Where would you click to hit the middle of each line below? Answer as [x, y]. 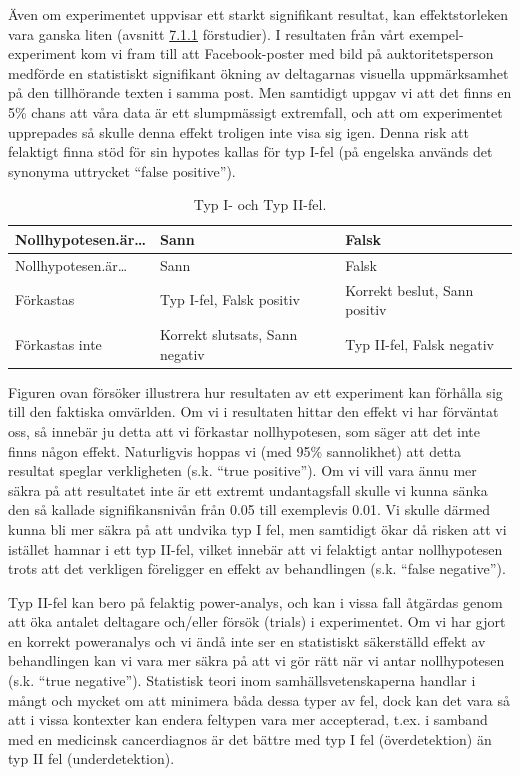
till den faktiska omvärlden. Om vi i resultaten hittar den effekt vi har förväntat [253, 411]
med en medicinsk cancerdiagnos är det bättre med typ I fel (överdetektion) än [250, 738]
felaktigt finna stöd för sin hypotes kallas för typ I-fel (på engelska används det [250, 151]
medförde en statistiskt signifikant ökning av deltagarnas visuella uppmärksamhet [258, 72]
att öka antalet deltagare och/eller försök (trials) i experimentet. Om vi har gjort [257, 621]
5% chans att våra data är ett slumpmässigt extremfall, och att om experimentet [255, 111]
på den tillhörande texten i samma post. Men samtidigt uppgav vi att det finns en [260, 92]
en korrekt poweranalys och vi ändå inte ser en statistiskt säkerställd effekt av [247, 640]
